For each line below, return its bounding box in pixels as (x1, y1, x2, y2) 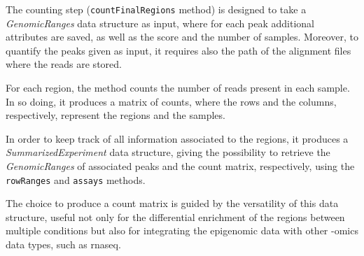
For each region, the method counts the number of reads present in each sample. (6, 80, 350, 95)
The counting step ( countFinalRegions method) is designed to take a (6, 2, 307, 16)
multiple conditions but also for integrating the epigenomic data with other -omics (6, 223, 358, 238)
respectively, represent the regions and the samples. (6, 108, 225, 122)
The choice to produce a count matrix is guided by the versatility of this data (6, 196, 339, 211)
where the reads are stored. (6, 57, 122, 71)
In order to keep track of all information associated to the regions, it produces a (6, 131, 349, 145)
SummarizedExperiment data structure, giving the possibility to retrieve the (6, 145, 330, 159)
